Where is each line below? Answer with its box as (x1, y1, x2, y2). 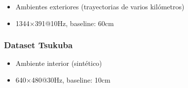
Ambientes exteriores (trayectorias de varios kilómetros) (15, 1, 185, 11)
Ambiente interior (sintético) (15, 58, 102, 68)
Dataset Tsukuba (4, 39, 73, 51)
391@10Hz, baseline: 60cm (35, 18, 114, 28)
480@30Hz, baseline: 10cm (31, 75, 111, 85)
